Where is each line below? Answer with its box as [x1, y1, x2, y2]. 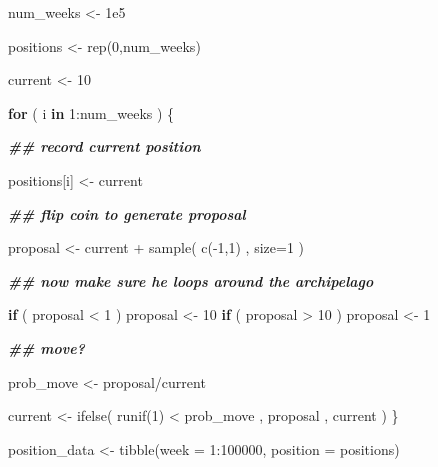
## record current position [8, 136, 201, 157]
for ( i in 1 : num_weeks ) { [8, 102, 175, 123]
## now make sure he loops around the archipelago [8, 270, 374, 291]
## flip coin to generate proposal [8, 203, 246, 224]
